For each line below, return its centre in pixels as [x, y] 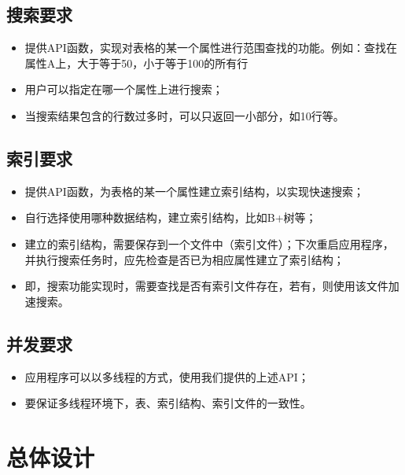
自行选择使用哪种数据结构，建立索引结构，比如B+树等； [171, 217]
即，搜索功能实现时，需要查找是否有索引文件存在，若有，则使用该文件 [206, 286]
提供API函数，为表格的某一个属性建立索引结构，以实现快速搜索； [194, 191]
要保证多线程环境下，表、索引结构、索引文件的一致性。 [168, 403]
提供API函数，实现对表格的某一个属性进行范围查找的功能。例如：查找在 [211, 48]
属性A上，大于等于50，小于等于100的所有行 [136, 63]
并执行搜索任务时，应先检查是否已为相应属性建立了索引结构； [184, 259]
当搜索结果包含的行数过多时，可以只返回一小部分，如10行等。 [184, 115]
